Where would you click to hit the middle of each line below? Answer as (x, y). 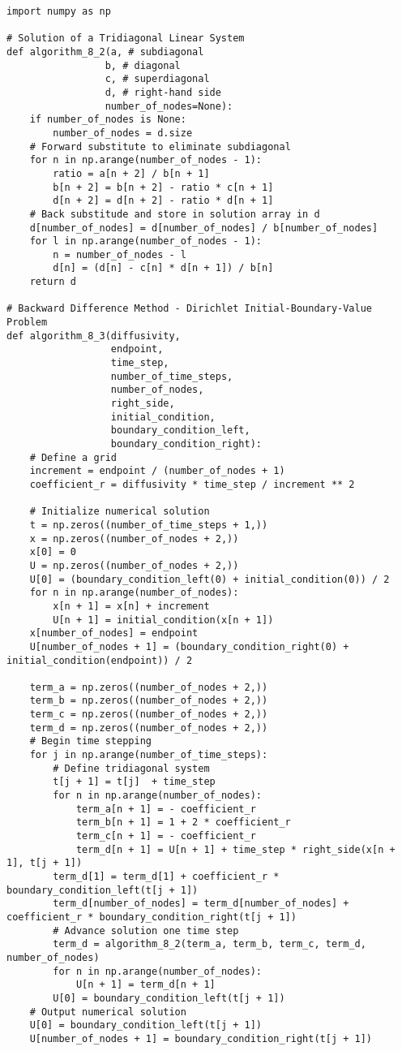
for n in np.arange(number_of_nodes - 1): (145, 160)
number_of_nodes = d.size (123, 133)
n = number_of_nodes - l (120, 254)
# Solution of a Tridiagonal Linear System (126, 39)
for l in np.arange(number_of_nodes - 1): (145, 241)
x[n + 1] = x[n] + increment (131, 606)
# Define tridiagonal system (131, 768)
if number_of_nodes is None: (108, 120)
